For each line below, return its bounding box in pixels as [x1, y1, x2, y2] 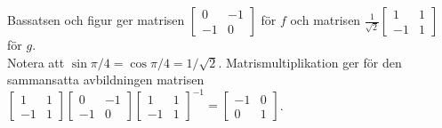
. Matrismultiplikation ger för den [218, 52, 402, 71]
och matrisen [290, 11, 361, 28]
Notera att [7, 52, 65, 71]
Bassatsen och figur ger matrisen [7, 11, 185, 28]
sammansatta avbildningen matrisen [7, 70, 205, 89]
